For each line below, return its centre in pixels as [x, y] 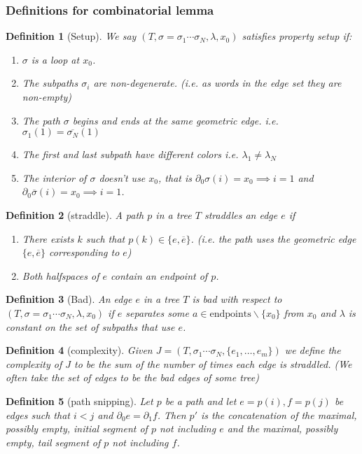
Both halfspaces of [61, 275]
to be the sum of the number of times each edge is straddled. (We [213, 363]
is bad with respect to [237, 299]
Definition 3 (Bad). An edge [69, 299]
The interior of [54, 177]
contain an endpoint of [159, 275]
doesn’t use [122, 177]
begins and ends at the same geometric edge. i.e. [175, 120]
